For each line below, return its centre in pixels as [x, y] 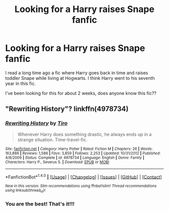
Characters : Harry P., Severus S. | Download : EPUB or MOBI [57, 162]
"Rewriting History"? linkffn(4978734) [67, 109]
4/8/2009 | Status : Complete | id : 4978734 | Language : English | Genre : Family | [75, 157]
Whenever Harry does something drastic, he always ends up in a [84, 134]
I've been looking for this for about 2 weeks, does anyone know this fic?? [81, 93]
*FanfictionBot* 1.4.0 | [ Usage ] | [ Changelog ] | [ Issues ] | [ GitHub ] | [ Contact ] [83, 176]
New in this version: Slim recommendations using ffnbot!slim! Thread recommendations [81, 186]
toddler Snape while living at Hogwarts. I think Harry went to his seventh [80, 78]
